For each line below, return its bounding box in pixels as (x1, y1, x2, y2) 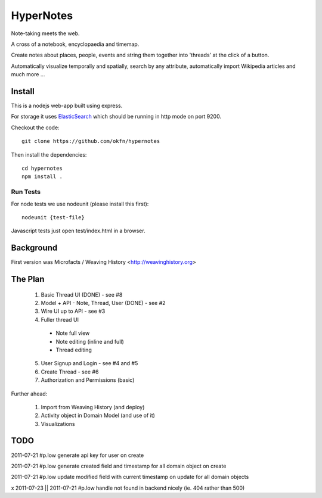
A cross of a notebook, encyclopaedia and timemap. (11, 41, 140, 48)
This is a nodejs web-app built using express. (11, 102, 123, 110)
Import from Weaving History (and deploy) (41, 403, 145, 410)
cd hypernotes (21, 164, 63, 172)
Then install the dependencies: (11, 151, 87, 158)
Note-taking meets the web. (11, 30, 80, 37)
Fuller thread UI (41, 316, 79, 323)
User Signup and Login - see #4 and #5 (41, 360, 138, 367)
